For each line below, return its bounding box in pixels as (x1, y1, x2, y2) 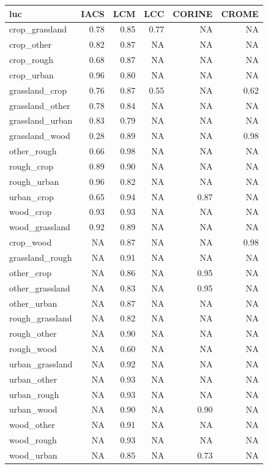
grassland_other (9, 99, 70, 111)
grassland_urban (9, 114, 73, 127)
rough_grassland (9, 312, 72, 325)
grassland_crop (9, 83, 67, 96)
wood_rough (9, 433, 57, 446)
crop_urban (9, 68, 54, 81)
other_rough (9, 144, 57, 157)
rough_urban (9, 174, 59, 187)
